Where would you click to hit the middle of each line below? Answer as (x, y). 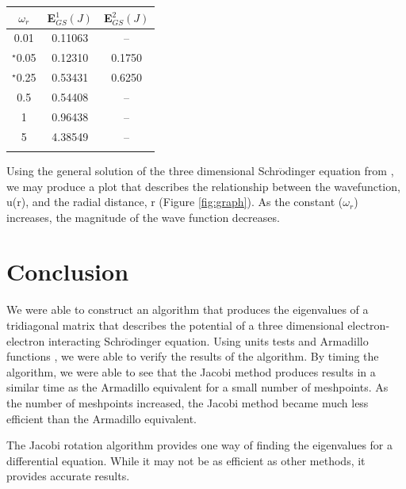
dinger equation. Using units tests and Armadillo (250, 340)
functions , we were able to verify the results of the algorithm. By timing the (193, 356)
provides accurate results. (68, 476)
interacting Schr (87, 340)
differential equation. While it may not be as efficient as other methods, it (186, 460)
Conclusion (68, 271)
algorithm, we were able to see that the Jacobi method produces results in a (191, 371)
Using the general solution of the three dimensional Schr (143, 170)
